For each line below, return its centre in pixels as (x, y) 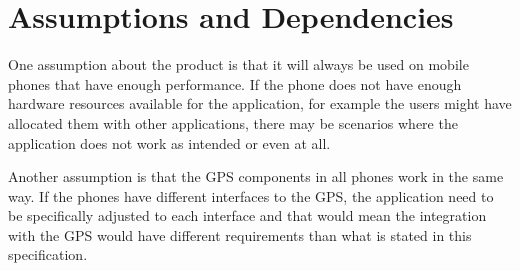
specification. (48, 254)
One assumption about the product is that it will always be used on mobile (238, 64)
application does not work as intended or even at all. (169, 142)
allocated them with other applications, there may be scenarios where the (233, 122)
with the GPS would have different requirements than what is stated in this (240, 234)
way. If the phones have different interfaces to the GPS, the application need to (251, 195)
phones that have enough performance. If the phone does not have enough (235, 83)
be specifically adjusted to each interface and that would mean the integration (247, 215)
